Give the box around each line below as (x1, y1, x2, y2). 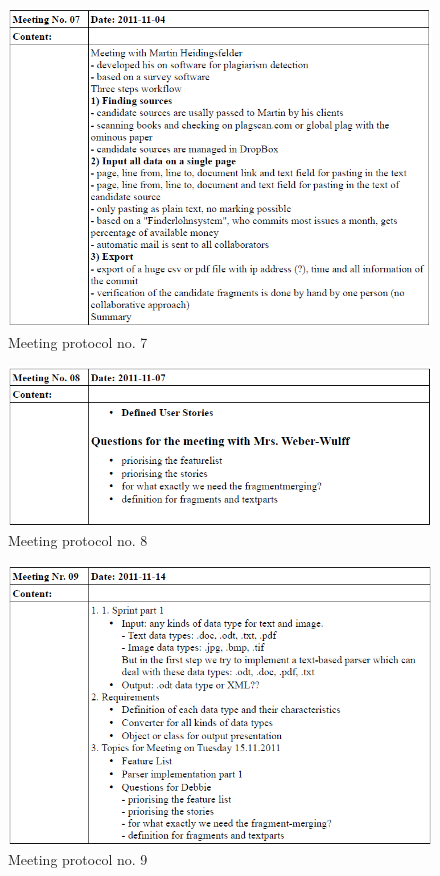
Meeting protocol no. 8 (8, 530, 148, 551)
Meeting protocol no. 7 (8, 332, 148, 352)
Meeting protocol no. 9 (8, 849, 148, 870)
